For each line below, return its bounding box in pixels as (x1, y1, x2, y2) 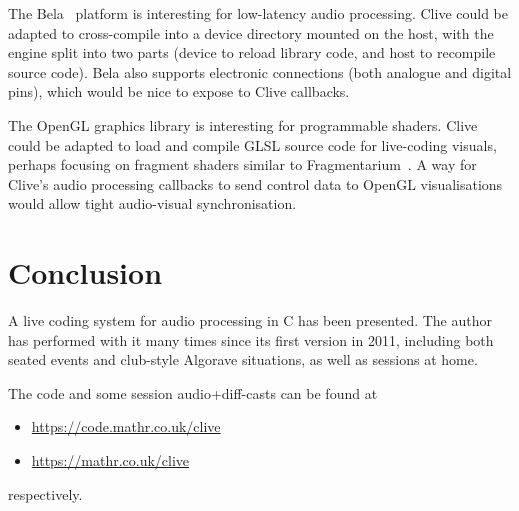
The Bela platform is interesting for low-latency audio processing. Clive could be (8, 3, 508, 23)
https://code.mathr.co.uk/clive (31, 416, 221, 437)
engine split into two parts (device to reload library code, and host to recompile (8, 42, 496, 63)
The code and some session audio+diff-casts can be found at (8, 382, 378, 403)
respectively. (8, 483, 83, 504)
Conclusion (8, 252, 163, 293)
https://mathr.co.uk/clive (31, 450, 190, 471)
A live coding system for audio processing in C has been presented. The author (8, 310, 492, 331)
